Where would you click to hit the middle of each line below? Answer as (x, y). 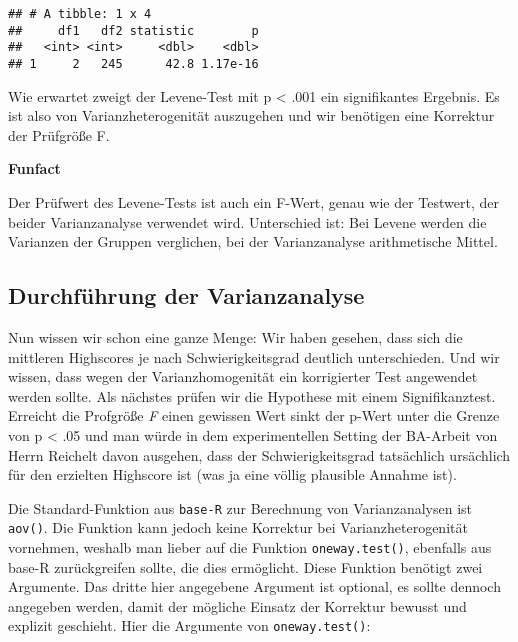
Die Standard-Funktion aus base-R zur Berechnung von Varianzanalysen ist (240, 507)
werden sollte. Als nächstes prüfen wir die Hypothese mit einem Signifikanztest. (252, 395)
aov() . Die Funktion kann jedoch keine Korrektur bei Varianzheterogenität (238, 527)
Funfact (34, 168)
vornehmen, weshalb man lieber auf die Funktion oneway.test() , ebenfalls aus (250, 547)
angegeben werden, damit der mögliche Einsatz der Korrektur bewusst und (237, 605)
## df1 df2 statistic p (133, 30)
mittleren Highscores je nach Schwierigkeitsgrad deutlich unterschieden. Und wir (254, 356)
